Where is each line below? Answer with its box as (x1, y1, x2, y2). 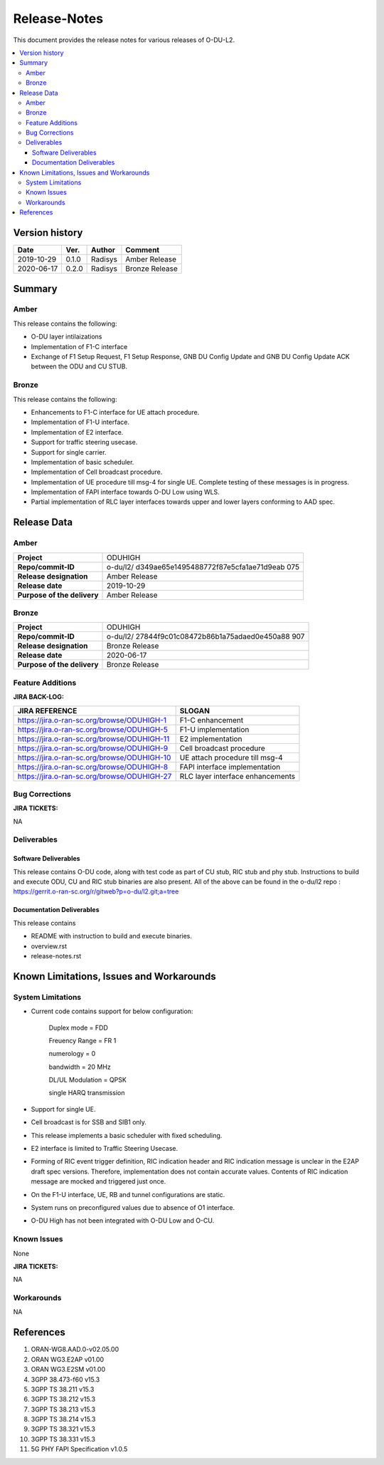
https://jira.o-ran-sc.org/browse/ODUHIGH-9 (17, 743, 169, 753)
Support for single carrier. (31, 447, 107, 456)
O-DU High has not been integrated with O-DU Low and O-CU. (31, 1216, 215, 1225)
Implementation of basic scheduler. (31, 457, 134, 466)
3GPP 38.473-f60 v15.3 (31, 1375, 100, 1384)
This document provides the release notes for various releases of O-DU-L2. (13, 36, 235, 44)
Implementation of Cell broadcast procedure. (31, 467, 163, 477)
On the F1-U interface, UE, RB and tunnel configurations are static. (31, 1190, 225, 1199)
